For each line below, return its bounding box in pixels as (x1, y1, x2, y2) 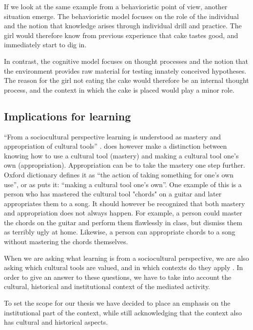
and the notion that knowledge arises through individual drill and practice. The (4, 20, 242, 31)
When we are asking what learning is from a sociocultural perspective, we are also (4, 252, 249, 263)
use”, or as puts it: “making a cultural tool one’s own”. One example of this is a (4, 179, 242, 189)
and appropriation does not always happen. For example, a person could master (4, 208, 242, 218)
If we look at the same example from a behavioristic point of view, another (4, 1, 228, 11)
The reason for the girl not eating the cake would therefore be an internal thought (4, 75, 249, 85)
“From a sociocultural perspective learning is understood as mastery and (4, 131, 221, 141)
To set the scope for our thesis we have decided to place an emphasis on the (4, 298, 231, 308)
